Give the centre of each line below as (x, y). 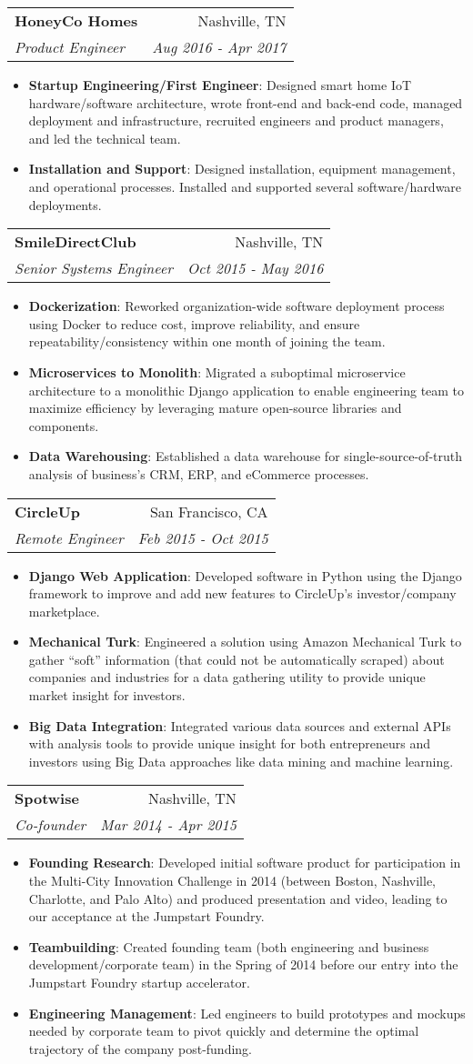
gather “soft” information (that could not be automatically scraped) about (236, 659)
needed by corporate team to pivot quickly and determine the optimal (224, 1031)
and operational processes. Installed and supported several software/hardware (245, 186)
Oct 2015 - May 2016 (256, 268)
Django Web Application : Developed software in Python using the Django (245, 575)
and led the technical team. (105, 138)
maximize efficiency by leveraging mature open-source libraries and (215, 408)
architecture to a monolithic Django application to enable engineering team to (247, 390)
